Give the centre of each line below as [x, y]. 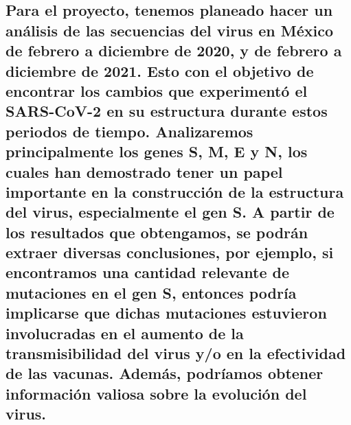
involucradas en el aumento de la [125, 333]
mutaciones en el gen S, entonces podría [151, 292]
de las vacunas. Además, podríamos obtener [165, 373]
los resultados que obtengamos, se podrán [157, 232]
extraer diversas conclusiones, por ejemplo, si [170, 252]
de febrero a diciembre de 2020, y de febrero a [174, 50]
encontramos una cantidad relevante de [148, 272]
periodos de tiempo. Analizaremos [129, 131]
